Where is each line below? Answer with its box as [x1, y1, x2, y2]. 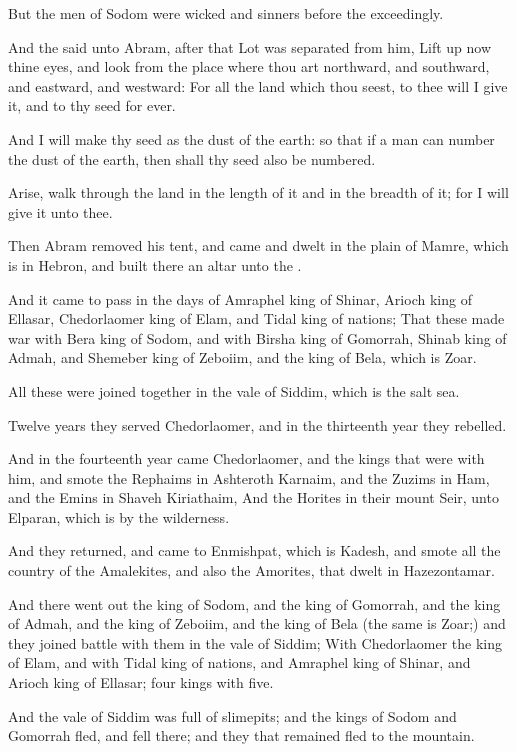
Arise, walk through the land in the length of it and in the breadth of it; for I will [8, 182, 509, 203]
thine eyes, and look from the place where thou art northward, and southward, [8, 56, 490, 77]
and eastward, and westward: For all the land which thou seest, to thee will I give [8, 75, 508, 96]
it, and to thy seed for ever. [8, 95, 176, 116]
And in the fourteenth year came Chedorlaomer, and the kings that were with [8, 448, 485, 469]
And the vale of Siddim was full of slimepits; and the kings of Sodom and [8, 705, 457, 726]
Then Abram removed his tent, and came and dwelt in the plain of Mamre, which [8, 235, 509, 256]
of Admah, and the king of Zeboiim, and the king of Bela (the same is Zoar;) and [8, 613, 506, 634]
